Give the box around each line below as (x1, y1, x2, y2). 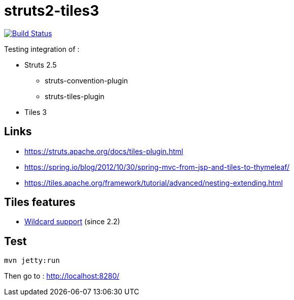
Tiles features (4, 196, 76, 209)
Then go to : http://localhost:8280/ (4, 272, 120, 281)
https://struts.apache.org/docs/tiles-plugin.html (24, 146, 183, 156)
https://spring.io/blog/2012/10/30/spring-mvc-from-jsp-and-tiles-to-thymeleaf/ (24, 162, 290, 171)
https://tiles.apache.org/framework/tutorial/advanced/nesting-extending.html (24, 178, 283, 187)
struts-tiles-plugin (45, 92, 105, 101)
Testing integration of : (4, 44, 80, 53)
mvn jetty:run (4, 256, 60, 265)
